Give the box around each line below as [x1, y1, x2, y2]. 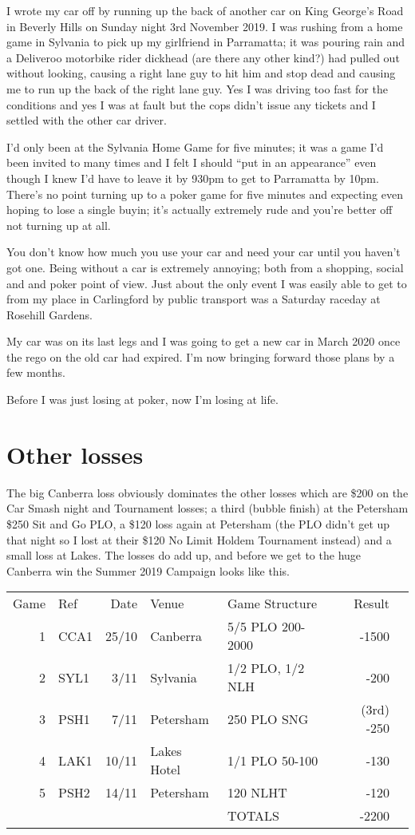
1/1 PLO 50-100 [227, 750, 318, 770]
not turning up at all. [6, 216, 111, 233]
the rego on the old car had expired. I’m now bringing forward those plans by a [6, 348, 395, 365]
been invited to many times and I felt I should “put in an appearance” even [6, 154, 377, 171]
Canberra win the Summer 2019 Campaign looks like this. [6, 562, 290, 579]
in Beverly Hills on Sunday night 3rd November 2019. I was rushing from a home [6, 18, 403, 34]
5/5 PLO [227, 617, 278, 636]
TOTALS [227, 806, 279, 825]
